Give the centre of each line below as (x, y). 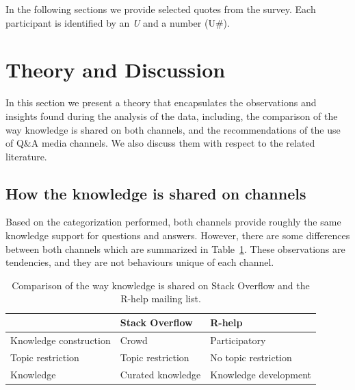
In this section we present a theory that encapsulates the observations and (161, 102)
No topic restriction (251, 357)
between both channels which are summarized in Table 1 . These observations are (175, 248)
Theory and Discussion (116, 70)
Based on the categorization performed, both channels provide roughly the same (173, 222)
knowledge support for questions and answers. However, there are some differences (178, 235)
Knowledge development (261, 374)
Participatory (238, 340)
